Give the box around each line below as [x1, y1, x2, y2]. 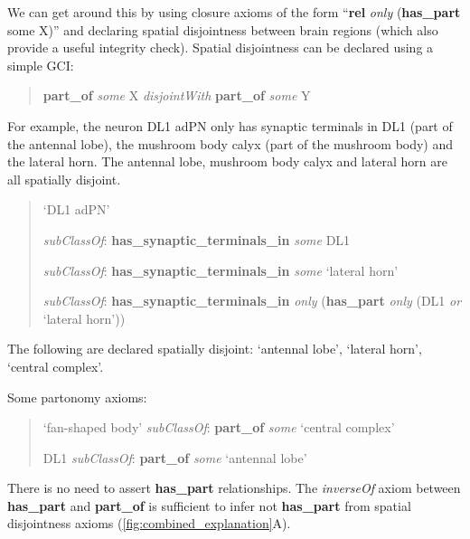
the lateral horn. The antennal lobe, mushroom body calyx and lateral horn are [7, 152, 447, 171]
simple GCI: [7, 55, 74, 74]
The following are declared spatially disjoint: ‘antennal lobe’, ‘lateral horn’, [7, 339, 422, 358]
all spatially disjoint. [7, 169, 121, 188]
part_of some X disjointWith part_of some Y [42, 86, 311, 105]
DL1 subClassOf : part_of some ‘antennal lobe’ [42, 448, 307, 467]
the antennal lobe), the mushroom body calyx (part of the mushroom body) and [7, 134, 454, 153]
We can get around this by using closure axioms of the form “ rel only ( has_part [7, 3, 461, 21]
